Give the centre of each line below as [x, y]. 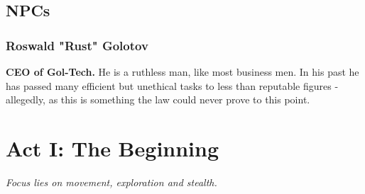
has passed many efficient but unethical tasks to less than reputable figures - [172, 85]
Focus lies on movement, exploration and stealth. [111, 182]
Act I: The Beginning [113, 148]
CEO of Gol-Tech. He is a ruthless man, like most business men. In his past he [182, 72]
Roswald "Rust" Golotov [77, 45]
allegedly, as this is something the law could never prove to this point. [158, 99]
